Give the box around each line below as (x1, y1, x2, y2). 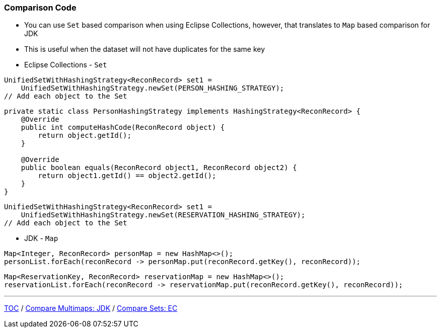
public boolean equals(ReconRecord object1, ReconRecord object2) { (21, 163, 297, 172)
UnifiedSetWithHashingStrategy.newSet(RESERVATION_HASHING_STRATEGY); (21, 211, 306, 219)
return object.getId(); (38, 131, 131, 140)
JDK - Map (24, 234, 58, 243)
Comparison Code (4, 3, 77, 13)
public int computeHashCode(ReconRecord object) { (21, 123, 225, 132)
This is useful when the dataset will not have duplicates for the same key (24, 45, 265, 54)
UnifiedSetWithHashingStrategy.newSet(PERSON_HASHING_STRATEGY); (21, 84, 284, 93)
